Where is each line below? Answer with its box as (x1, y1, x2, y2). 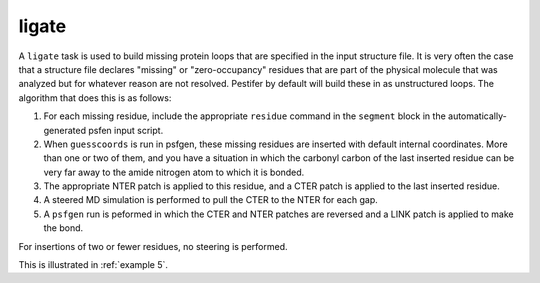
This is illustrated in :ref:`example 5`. (18, 259, 169, 271)
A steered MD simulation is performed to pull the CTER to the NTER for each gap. (43, 194, 379, 206)
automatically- (448, 110, 507, 122)
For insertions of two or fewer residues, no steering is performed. (18, 240, 289, 252)
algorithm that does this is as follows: (18, 91, 172, 104)
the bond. (43, 222, 84, 234)
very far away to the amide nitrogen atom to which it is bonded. (43, 166, 305, 178)
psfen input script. (88, 124, 164, 136)
